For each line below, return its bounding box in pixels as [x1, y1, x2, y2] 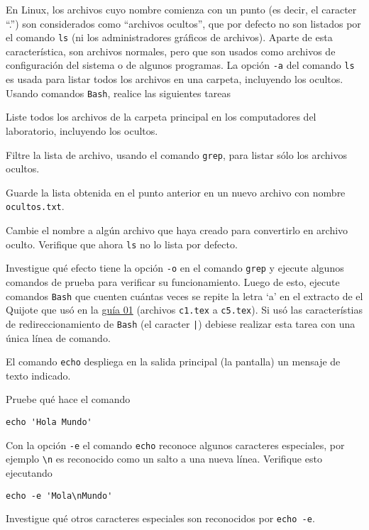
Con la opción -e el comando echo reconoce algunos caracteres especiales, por [6, 437, 345, 452]
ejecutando [6, 465, 53, 480]
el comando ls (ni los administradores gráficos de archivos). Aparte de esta [6, 30, 333, 45]
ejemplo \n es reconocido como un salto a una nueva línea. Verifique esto [6, 451, 322, 466]
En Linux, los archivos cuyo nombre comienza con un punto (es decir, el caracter [6, 2, 357, 16]
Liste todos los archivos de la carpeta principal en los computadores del [6, 109, 316, 124]
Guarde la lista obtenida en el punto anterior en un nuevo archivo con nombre [6, 184, 346, 199]
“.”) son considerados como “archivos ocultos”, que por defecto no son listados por [6, 16, 361, 31]
